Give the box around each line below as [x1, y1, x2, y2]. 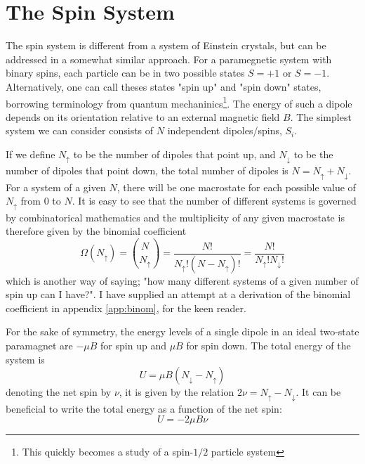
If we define [6, 146, 55, 161]
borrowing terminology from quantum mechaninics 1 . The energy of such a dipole [6, 94, 352, 110]
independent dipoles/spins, [167, 123, 282, 138]
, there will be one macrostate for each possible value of [117, 179, 356, 194]
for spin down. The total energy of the [186, 337, 351, 352]
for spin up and [100, 337, 166, 352]
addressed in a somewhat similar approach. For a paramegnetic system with [6, 51, 332, 66]
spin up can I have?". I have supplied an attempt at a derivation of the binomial [6, 287, 351, 302]
